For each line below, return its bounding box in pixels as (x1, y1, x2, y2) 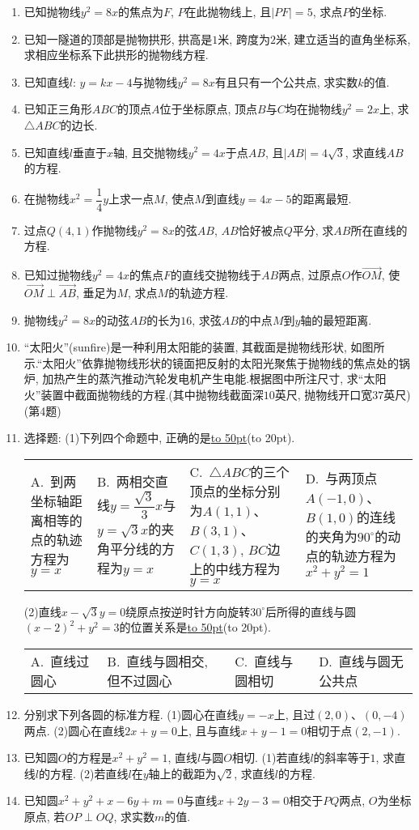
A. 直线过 (30, 651, 90, 670)
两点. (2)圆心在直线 (23, 721, 125, 738)
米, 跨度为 (218, 30, 270, 47)
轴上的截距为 (148, 764, 217, 781)
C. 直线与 (235, 651, 294, 670)
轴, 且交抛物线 (113, 143, 188, 160)
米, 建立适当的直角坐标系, (275, 30, 411, 47)
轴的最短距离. (300, 311, 372, 328)
